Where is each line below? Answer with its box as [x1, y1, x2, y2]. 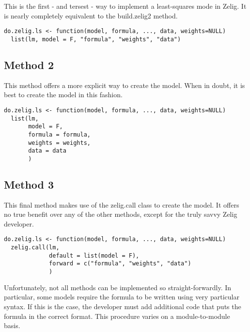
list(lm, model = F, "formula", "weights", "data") [11, 35, 181, 43]
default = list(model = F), [49, 252, 140, 259]
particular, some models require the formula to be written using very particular [4, 292, 239, 302]
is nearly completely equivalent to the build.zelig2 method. [4, 10, 178, 20]
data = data [28, 147, 66, 155]
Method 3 [4, 176, 54, 192]
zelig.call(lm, [11, 244, 60, 251]
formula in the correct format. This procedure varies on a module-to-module [4, 311, 230, 321]
